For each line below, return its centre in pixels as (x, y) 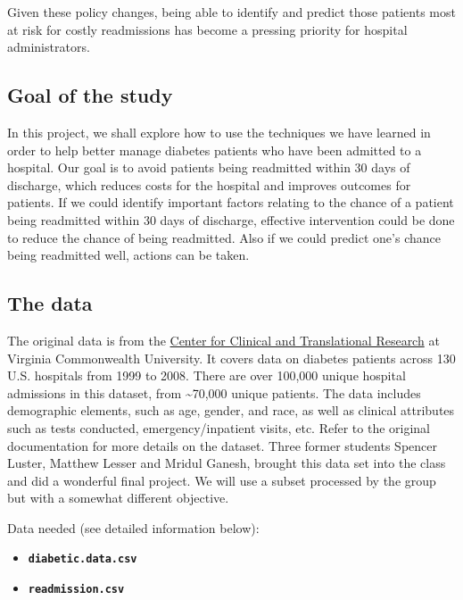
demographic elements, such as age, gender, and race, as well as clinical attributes (231, 410)
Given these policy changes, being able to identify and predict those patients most (231, 12)
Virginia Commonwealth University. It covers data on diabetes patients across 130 (231, 358)
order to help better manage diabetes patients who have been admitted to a (215, 150)
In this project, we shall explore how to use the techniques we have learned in (219, 132)
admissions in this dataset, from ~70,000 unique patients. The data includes (214, 392)
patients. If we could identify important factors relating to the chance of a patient (231, 202)
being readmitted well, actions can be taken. (128, 255)
